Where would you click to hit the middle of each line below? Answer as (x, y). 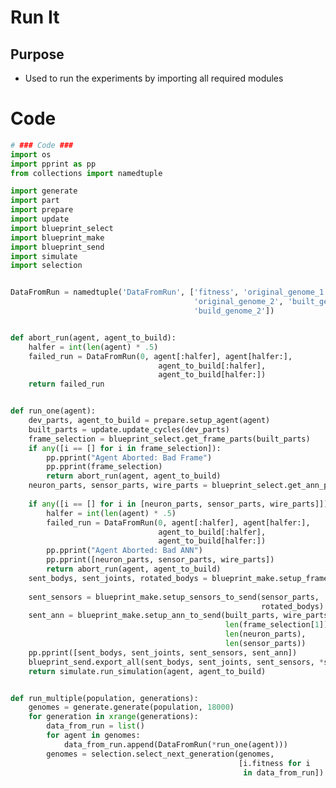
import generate (44, 191)
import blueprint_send (57, 247)
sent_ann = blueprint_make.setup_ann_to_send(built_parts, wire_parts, (180, 616)
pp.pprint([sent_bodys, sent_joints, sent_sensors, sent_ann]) (163, 652)
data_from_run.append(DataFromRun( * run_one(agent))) (175, 744)
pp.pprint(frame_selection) (104, 467)
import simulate (44, 256)
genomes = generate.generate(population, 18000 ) (131, 707)
